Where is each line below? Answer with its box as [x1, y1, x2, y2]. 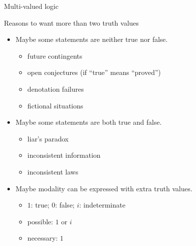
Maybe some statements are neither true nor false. [15, 34, 168, 44]
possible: [27, 216, 53, 226]
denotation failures [27, 83, 84, 94]
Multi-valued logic [4, 1, 59, 11]
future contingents [27, 50, 82, 61]
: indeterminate [79, 200, 125, 210]
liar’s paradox [27, 133, 69, 143]
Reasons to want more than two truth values [4, 17, 139, 28]
